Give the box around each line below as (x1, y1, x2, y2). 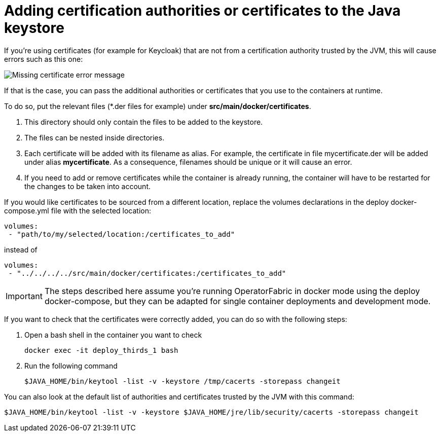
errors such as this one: (4, 54, 83, 63)
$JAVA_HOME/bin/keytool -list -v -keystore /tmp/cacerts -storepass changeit (24, 377, 341, 385)
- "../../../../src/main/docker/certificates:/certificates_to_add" (8, 269, 286, 277)
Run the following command (24, 361, 118, 370)
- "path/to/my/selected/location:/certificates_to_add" (8, 230, 235, 238)
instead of (4, 245, 38, 254)
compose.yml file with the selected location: (4, 206, 152, 215)
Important (6, 290, 43, 301)
